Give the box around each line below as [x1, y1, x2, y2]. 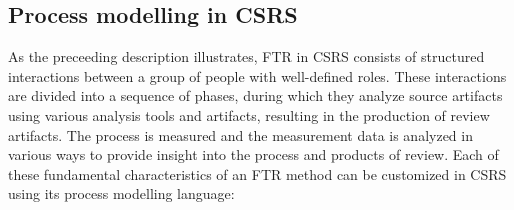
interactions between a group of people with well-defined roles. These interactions [8, 65, 507, 86]
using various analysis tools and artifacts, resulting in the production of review [8, 104, 490, 125]
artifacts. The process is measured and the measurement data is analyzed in [8, 124, 473, 145]
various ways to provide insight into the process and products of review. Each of [8, 144, 499, 165]
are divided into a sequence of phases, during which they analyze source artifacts [8, 85, 503, 106]
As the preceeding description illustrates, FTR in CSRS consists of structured [8, 46, 485, 67]
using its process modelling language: [8, 183, 235, 204]
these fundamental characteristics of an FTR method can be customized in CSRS [8, 163, 507, 184]
